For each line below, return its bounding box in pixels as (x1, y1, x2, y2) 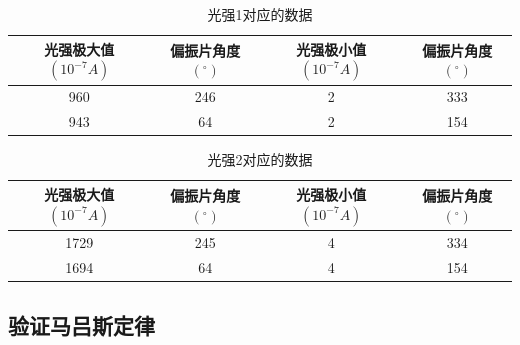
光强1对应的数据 (207, 4, 313, 24)
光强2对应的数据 (207, 149, 313, 170)
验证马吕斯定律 (8, 310, 155, 341)
